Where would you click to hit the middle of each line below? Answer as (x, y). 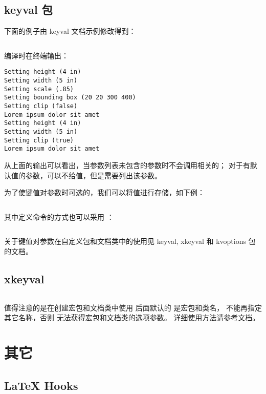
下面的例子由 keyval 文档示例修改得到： (70, 31)
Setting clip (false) (41, 106)
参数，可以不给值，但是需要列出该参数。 (93, 175)
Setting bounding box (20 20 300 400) (70, 98)
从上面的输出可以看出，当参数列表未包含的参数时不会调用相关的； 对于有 (127, 165)
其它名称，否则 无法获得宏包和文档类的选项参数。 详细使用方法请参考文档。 (132, 317)
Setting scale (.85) (39, 89)
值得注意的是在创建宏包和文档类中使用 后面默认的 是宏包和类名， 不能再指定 (133, 307)
